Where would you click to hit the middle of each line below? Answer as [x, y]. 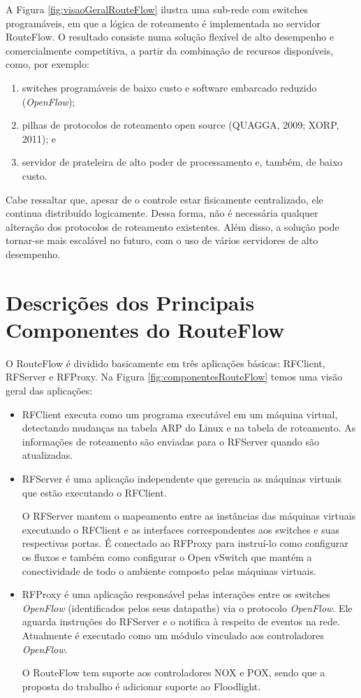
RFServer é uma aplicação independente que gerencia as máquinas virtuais [182, 478]
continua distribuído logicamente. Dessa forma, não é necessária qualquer [162, 213]
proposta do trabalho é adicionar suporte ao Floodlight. [141, 686]
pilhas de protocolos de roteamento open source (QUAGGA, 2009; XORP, [180, 125]
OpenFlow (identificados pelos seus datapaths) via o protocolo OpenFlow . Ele [187, 607]
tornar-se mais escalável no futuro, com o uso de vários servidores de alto [162, 240]
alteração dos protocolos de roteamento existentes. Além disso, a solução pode [172, 226]
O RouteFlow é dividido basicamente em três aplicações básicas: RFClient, [165, 363]
